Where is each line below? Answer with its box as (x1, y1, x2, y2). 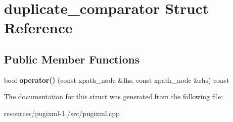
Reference (4, 17, 73, 38)
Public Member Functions (4, 51, 140, 66)
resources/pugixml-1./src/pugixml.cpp (4, 108, 120, 118)
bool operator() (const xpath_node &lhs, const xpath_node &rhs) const (4, 74, 230, 85)
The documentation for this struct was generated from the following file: (4, 91, 223, 102)
